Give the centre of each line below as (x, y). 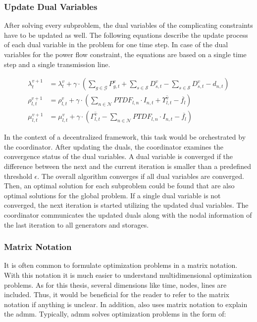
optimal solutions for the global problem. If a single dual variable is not (112, 195)
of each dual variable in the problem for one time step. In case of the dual (116, 44)
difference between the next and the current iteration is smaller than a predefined (128, 166)
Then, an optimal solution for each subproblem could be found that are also (119, 186)
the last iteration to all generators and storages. (77, 224)
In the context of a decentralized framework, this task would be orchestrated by (125, 137)
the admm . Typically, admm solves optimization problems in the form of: (115, 314)
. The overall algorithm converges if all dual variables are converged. (141, 176)
